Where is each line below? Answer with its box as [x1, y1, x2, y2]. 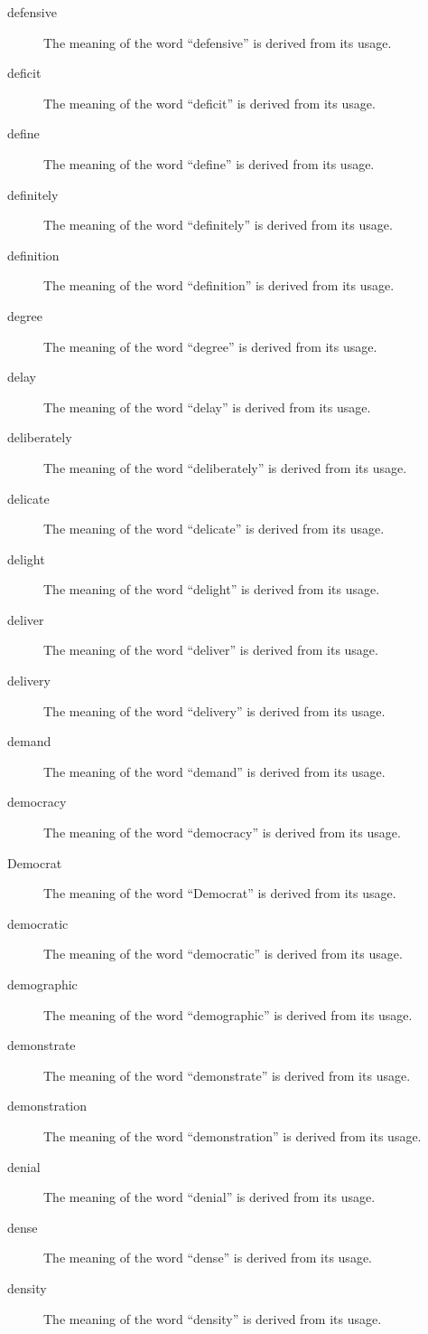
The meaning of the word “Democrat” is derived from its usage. [43, 884, 396, 903]
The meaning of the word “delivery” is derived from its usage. [43, 701, 386, 720]
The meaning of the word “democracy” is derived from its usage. [43, 823, 401, 842]
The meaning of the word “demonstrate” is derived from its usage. [43, 1065, 411, 1084]
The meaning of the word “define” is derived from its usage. [43, 154, 375, 173]
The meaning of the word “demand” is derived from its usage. [43, 762, 386, 781]
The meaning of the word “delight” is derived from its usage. [43, 580, 380, 599]
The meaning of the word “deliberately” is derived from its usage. [43, 458, 407, 477]
